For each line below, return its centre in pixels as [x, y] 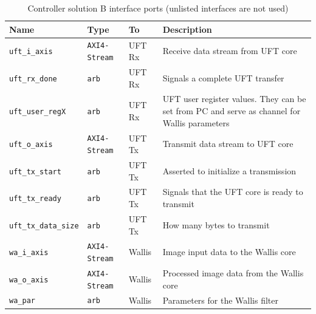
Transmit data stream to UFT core [228, 144]
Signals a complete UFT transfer [223, 77]
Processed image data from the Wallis [233, 272]
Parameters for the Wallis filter [220, 300]
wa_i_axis [29, 253]
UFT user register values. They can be [234, 99]
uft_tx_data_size [44, 226]
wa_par [22, 301]
